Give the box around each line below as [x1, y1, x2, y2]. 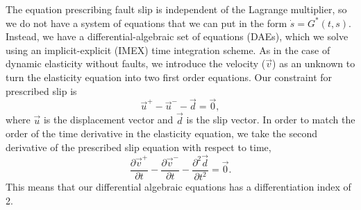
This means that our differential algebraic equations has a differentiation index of [6, 180, 351, 193]
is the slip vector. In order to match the [186, 112, 355, 127]
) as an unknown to [272, 56, 355, 71]
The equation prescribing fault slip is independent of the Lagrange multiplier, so [6, 2, 347, 16]
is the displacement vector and [43, 112, 174, 127]
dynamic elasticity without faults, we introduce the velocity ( [6, 56, 266, 71]
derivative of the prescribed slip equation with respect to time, [6, 139, 271, 154]
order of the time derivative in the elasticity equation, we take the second [6, 126, 318, 141]
